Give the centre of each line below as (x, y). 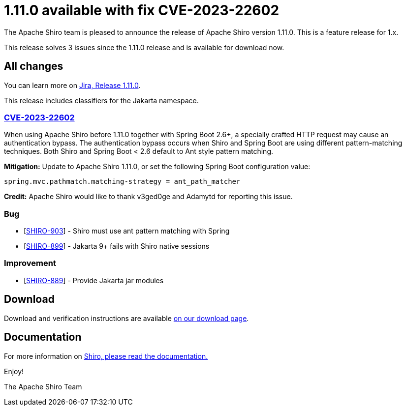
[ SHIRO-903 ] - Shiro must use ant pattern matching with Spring (127, 231)
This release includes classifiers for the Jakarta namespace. (101, 100)
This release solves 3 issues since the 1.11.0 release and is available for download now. (144, 47)
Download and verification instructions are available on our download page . (126, 318)
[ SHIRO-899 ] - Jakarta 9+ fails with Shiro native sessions (117, 246)
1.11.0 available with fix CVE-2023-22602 (142, 10)
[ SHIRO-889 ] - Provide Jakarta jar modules (94, 280)
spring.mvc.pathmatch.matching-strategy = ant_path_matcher (122, 182)
